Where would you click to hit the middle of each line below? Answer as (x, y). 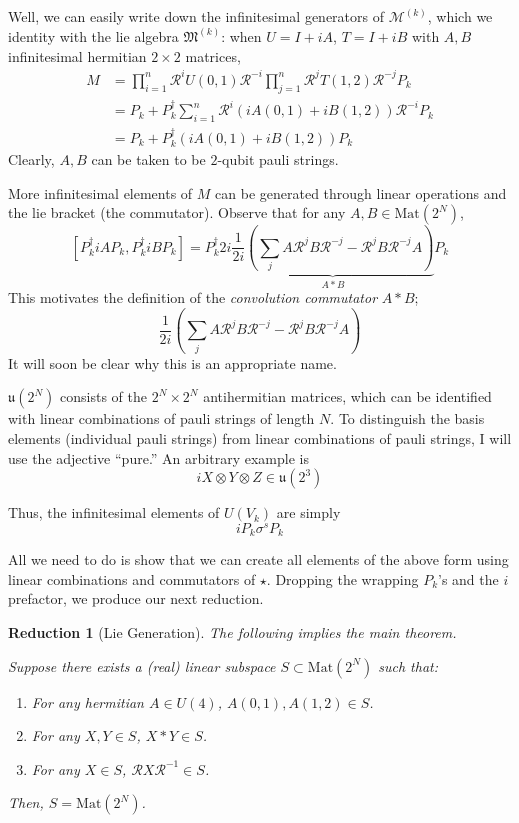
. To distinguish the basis (407, 418)
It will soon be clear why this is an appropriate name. (172, 362)
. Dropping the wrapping (342, 578)
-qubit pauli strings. (278, 159)
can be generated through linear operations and (361, 192)
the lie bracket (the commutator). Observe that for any (177, 212)
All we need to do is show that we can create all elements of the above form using (258, 559)
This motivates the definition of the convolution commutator (193, 297)
